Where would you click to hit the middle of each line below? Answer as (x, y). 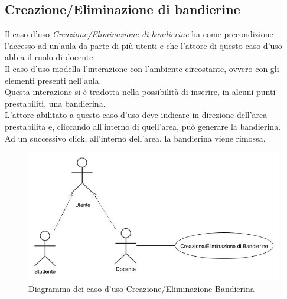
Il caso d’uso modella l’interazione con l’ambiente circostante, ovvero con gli (142, 68)
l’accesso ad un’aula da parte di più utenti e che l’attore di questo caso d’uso (143, 45)
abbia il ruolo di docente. (50, 57)
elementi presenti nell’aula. (53, 80)
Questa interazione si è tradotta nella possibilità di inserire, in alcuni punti (140, 92)
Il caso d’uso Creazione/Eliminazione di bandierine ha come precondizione (139, 34)
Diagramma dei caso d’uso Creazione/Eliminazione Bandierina (141, 289)
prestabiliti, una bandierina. (55, 103)
